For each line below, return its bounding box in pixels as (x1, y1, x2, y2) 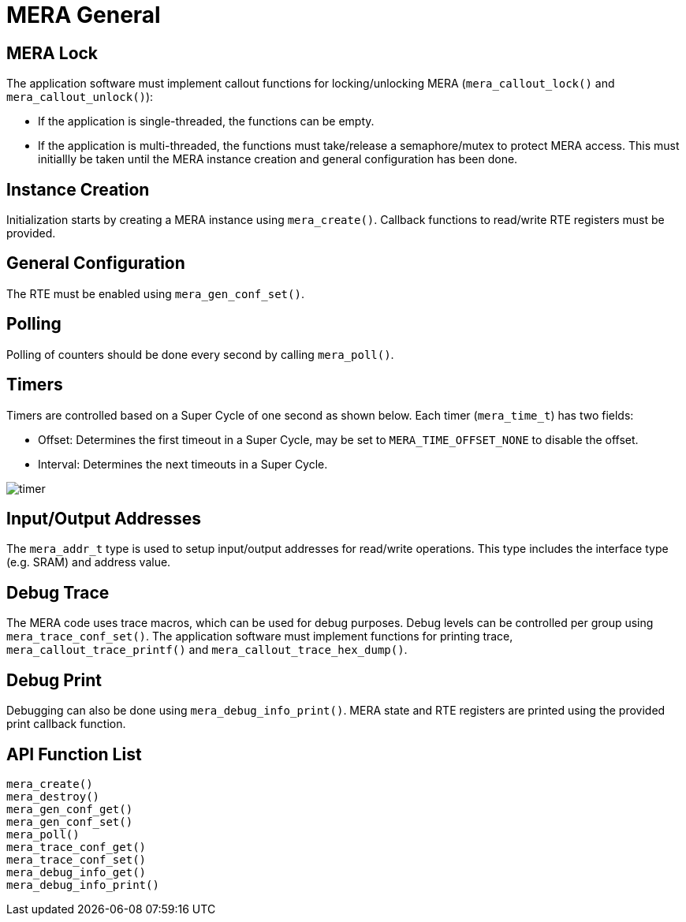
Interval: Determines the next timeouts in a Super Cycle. (38, 457, 328, 471)
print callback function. (6, 717, 126, 731)
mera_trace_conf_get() (6, 840, 147, 853)
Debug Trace (6, 582, 110, 603)
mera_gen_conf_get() (6, 802, 133, 816)
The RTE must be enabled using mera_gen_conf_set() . (6, 286, 304, 300)
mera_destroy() (6, 789, 100, 803)
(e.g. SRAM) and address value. (6, 555, 171, 569)
